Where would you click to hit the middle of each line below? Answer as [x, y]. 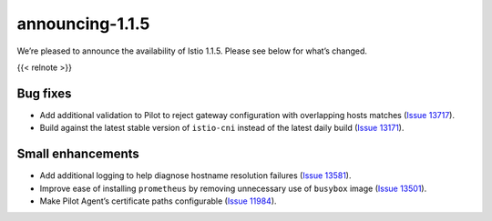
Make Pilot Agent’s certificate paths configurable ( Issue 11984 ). [158, 201]
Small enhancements [78, 154]
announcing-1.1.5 [83, 24]
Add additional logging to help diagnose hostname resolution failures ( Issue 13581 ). [195, 176]
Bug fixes [44, 93]
